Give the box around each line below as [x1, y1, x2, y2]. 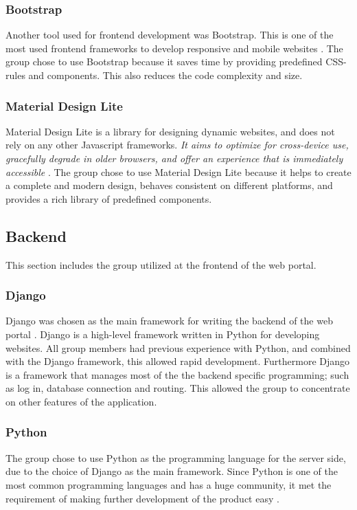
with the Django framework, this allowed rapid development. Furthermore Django [5, 354, 350, 368]
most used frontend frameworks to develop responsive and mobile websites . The [5, 41, 343, 55]
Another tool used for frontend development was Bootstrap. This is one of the [5, 27, 334, 42]
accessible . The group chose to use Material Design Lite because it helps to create [5, 164, 352, 179]
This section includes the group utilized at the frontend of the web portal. [5, 257, 316, 271]
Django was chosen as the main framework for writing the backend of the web [5, 313, 333, 328]
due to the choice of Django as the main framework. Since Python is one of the [5, 464, 338, 478]
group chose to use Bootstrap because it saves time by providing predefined [5, 54, 323, 69]
